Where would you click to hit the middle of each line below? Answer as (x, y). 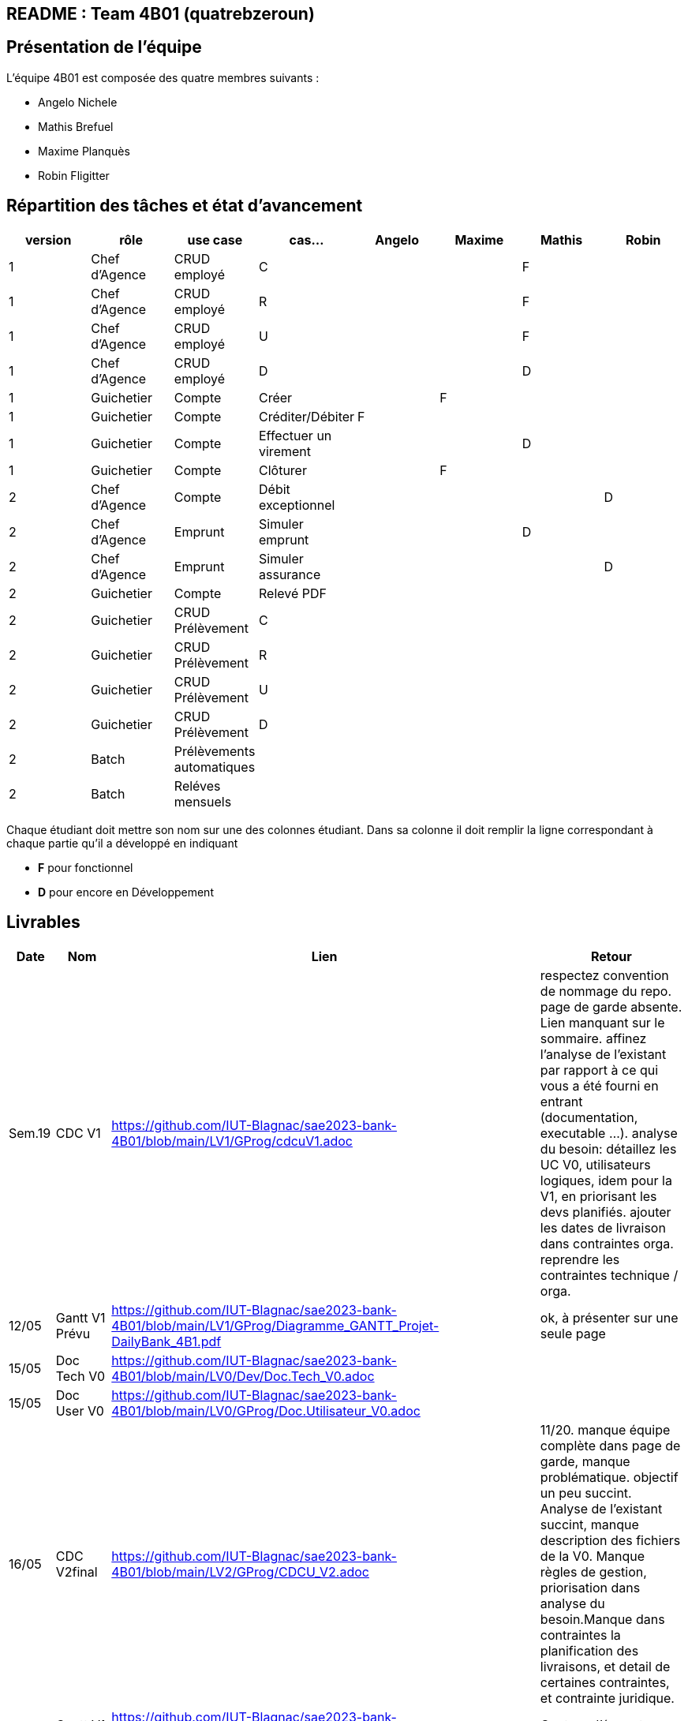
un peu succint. (586, 1493)
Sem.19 (30, 1133)
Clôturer (283, 470)
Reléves (197, 786)
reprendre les (580, 1259)
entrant (561, 1101)
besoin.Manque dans (602, 1619)
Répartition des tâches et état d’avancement (185, 206)
